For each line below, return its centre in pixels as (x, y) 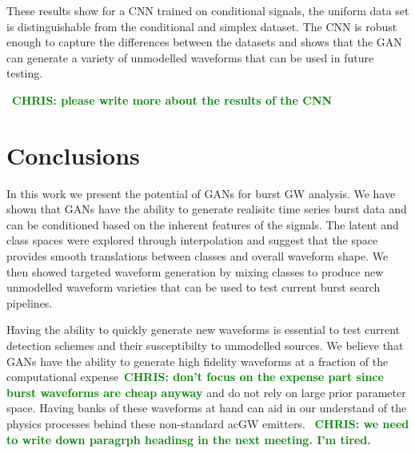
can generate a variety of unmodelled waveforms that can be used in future (190, 57)
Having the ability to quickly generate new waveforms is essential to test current (204, 330)
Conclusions (73, 155)
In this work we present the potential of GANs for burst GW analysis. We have (201, 193)
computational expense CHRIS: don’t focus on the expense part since (195, 377)
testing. (25, 73)
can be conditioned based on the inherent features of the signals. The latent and (203, 224)
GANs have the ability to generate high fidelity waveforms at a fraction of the (198, 361)
